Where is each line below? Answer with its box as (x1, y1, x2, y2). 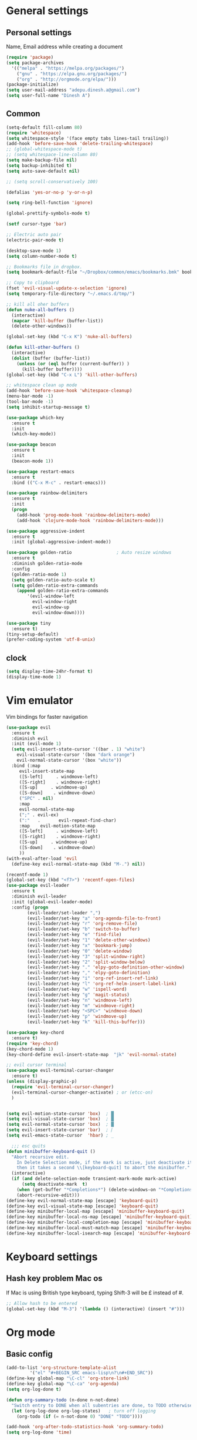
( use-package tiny (6, 620, 51, 626)
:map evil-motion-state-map (19, 823, 96, 829)
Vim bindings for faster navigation (6, 713, 88, 720)
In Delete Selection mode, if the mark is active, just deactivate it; (16, 1159, 195, 1165)
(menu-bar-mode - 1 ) (6, 393, 54, 399)
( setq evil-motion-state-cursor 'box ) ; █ (6, 1111, 114, 1116)
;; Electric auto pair (6, 232, 62, 238)
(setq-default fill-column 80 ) (6, 125, 83, 130)
